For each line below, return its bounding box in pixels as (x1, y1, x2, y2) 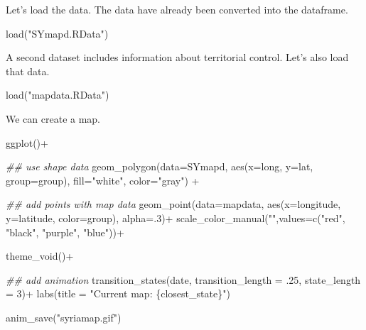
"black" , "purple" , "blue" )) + (6, 224, 124, 239)
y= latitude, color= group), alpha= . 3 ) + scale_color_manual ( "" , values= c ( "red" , (6, 210, 345, 225)
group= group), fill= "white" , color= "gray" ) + (6, 172, 200, 187)
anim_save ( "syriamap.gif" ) (6, 309, 122, 324)
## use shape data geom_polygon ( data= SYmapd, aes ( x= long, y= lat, (6, 159, 313, 174)
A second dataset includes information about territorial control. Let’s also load (6, 50, 349, 65)
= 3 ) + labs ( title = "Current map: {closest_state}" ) (6, 286, 230, 301)
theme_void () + (6, 248, 74, 263)
